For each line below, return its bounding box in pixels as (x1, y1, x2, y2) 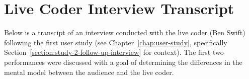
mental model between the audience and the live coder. (4, 66, 174, 77)
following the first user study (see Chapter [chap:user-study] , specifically (4, 37, 227, 47)
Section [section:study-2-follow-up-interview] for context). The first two (4, 47, 224, 57)
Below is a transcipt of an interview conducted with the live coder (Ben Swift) (4, 27, 245, 38)
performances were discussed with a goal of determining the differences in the (4, 56, 242, 67)
